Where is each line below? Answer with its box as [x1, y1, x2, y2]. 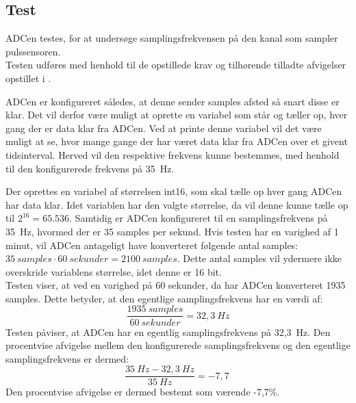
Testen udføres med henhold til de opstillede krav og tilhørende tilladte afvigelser [5, 57, 346, 72]
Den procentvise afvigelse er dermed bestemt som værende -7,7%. [5, 385, 280, 399]
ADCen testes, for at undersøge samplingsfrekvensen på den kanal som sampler [5, 31, 338, 45]
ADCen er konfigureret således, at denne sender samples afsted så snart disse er [5, 94, 340, 108]
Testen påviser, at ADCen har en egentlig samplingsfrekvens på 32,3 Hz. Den [5, 324, 331, 339]
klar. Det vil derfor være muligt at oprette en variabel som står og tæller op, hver [5, 107, 348, 122]
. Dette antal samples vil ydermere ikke [177, 251, 342, 265]
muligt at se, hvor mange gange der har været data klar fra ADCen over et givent [5, 134, 348, 148]
